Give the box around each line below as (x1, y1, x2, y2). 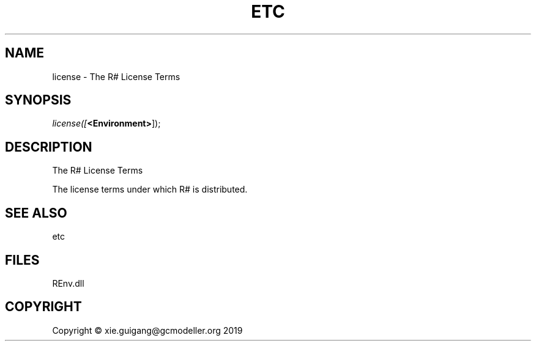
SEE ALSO (5, 205, 67, 221)
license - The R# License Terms (52, 71, 181, 82)
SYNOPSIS (5, 92, 72, 108)
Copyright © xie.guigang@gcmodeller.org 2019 (52, 325, 243, 336)
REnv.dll (52, 278, 84, 289)
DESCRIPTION (5, 139, 92, 155)
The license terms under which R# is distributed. (52, 184, 248, 195)
